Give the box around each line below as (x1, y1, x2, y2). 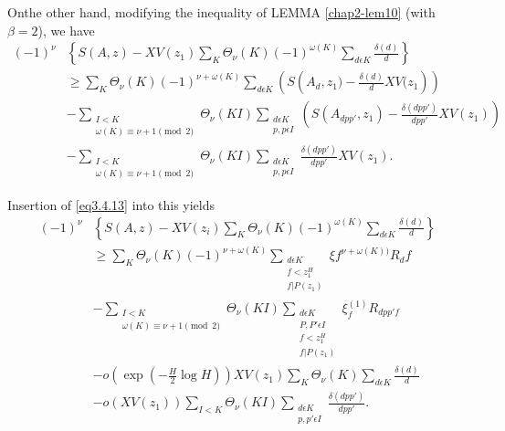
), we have (37, 20, 95, 39)
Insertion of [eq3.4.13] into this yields (7, 195, 216, 214)
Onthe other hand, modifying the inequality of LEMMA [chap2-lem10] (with (7, 3, 436, 21)
